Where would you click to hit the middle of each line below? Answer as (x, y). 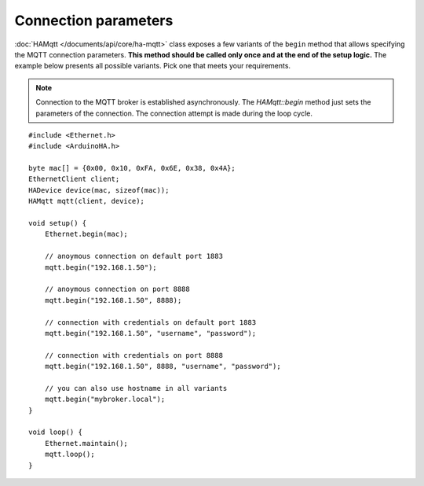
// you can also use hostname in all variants (136, 388)
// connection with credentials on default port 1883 (150, 322)
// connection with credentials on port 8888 (134, 355)
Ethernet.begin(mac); (86, 234)
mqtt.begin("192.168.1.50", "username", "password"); (150, 333)
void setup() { (58, 223)
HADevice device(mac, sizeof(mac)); (99, 190)
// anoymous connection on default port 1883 (134, 256)
